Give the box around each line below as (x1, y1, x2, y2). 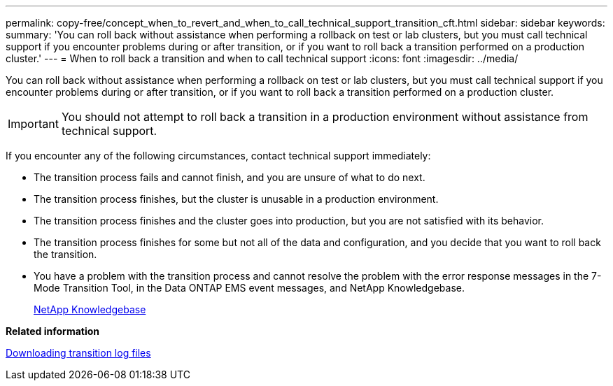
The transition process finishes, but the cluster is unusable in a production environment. (34, 193, 439, 205)
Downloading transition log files (6, 347, 151, 359)
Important (8, 117, 59, 131)
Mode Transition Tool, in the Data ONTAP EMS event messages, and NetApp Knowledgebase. (34, 282, 465, 294)
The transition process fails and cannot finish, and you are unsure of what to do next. (34, 171, 425, 183)
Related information (6, 325, 100, 337)
